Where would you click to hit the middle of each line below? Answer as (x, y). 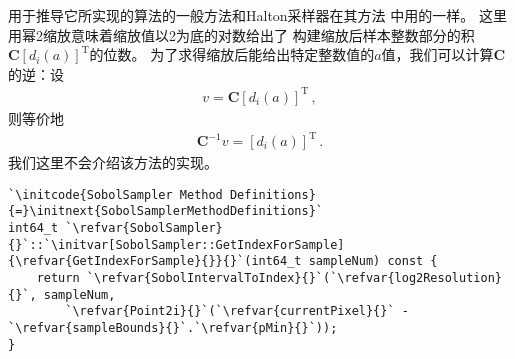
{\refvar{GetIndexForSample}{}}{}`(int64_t (155, 261)
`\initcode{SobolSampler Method (115, 194)
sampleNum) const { (373, 261)
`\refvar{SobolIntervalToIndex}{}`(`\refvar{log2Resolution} (294, 277)
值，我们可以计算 (437, 54)
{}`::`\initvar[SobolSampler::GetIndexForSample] (176, 244)
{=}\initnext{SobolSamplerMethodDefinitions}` (165, 211)
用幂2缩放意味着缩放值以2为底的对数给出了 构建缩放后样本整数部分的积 (241, 34)
